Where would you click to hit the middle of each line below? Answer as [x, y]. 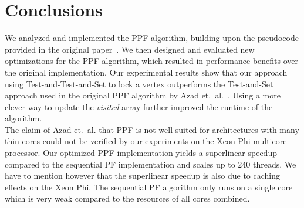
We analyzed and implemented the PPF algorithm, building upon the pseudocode [152, 38]
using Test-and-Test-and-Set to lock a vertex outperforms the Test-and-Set [139, 83]
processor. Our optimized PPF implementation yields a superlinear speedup [141, 153]
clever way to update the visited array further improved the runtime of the [139, 106]
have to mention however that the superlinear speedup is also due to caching [143, 175]
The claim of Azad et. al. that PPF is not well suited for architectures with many [152, 129]
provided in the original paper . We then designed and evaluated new [130, 49]
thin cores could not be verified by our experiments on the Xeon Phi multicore [146, 141]
